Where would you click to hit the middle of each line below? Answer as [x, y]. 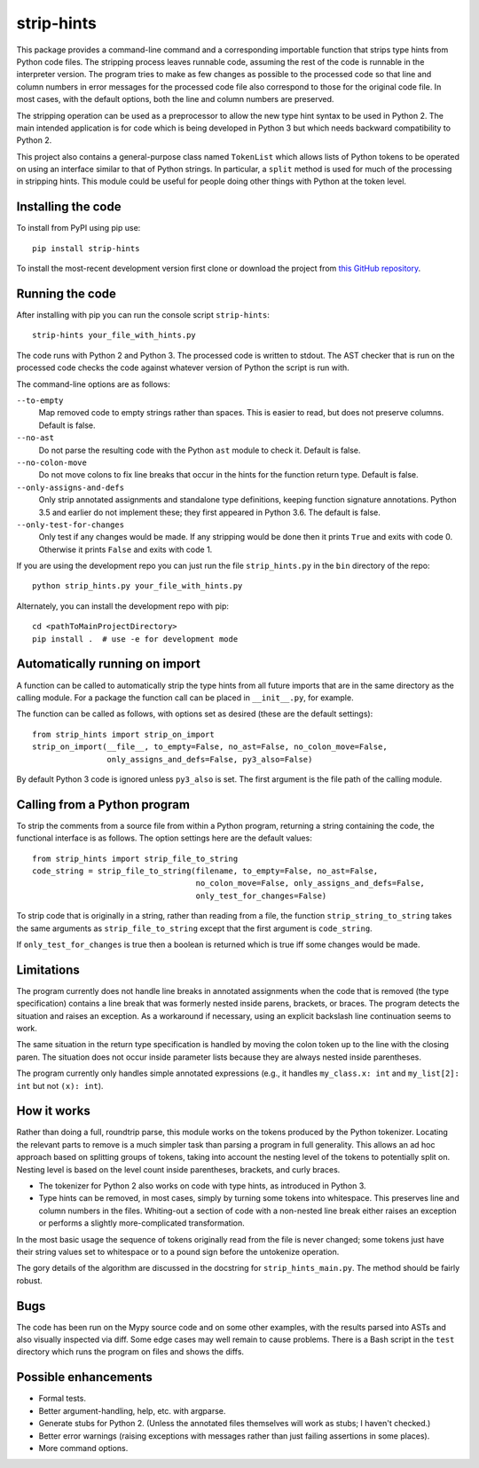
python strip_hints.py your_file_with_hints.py [137, 586]
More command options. [83, 1448]
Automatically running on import [109, 664]
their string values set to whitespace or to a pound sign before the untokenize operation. [178, 1251]
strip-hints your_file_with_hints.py [114, 335]
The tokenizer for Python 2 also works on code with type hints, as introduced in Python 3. [203, 1186]
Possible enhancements [84, 1377]
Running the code [67, 293]
